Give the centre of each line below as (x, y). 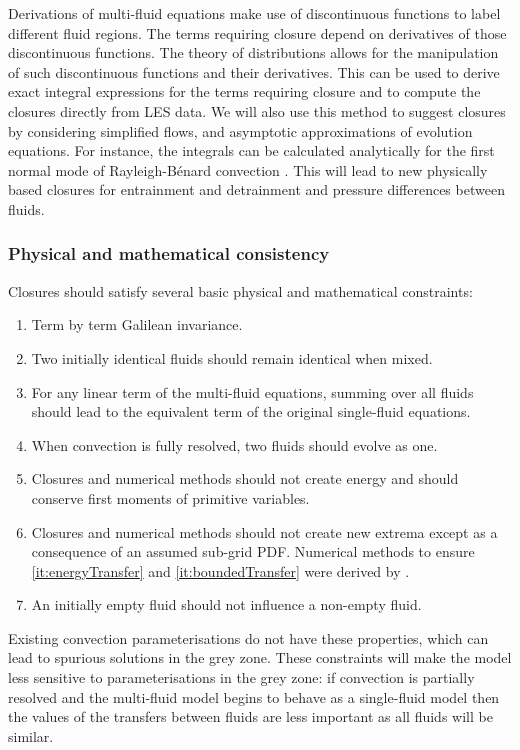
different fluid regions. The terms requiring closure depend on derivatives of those (257, 32)
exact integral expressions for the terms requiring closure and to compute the (244, 91)
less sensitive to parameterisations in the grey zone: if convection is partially (241, 677)
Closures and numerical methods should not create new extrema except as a (264, 531)
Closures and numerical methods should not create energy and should (245, 478)
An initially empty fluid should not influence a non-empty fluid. (226, 604)
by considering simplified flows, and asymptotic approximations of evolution (240, 130)
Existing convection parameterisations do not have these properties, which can (248, 637)
